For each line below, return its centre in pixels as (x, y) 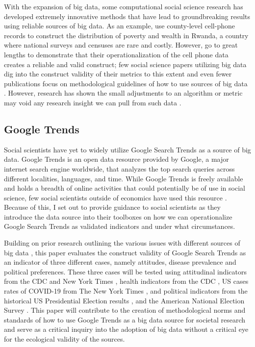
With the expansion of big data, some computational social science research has (124, 6)
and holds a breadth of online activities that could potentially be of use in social (125, 188)
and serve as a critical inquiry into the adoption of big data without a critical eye (126, 329)
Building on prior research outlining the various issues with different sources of (122, 243)
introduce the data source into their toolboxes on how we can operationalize (118, 216)
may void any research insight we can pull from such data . (93, 102)
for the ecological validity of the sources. (64, 339)
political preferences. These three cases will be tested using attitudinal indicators (125, 271)
